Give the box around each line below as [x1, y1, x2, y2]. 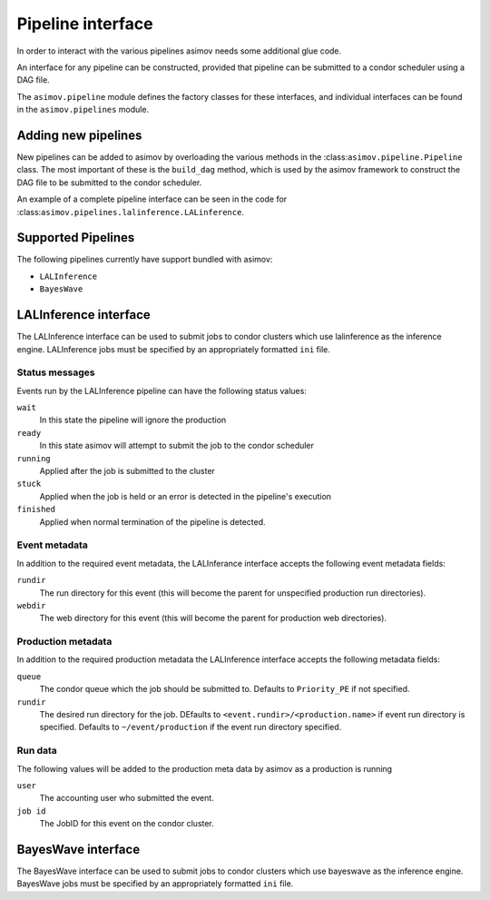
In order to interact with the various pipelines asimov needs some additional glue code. [16, 45, 342, 56]
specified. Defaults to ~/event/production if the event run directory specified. [39, 722, 342, 733]
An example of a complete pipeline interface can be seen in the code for [16, 193, 288, 204]
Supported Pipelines [16, 230, 135, 245]
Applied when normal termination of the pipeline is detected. [39, 516, 267, 527]
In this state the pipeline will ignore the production [39, 414, 227, 426]
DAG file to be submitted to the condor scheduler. [16, 177, 202, 188]
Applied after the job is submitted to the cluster [39, 466, 215, 477]
